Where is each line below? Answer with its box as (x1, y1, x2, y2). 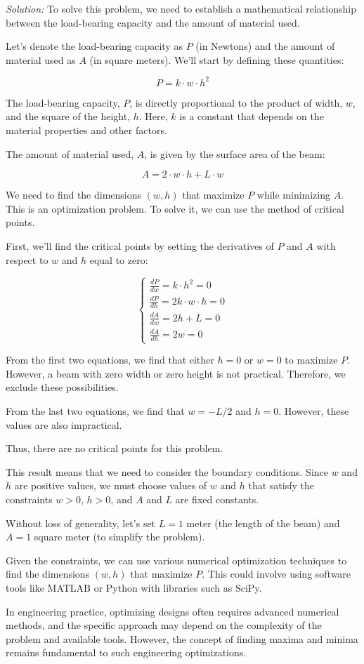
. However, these (278, 403, 349, 418)
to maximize (285, 352, 338, 367)
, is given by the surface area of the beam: (144, 146, 325, 161)
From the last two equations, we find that (6, 403, 185, 418)
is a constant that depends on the (179, 109, 324, 124)
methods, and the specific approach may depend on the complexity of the (6, 618, 322, 632)
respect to (6, 252, 48, 267)
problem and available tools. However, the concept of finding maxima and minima (6, 631, 358, 646)
